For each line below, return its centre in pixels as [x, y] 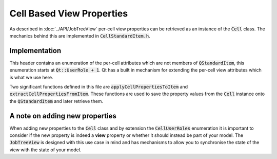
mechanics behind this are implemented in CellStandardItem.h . [80, 36]
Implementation [35, 51]
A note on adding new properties [63, 116]
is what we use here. [31, 77]
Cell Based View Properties [69, 13]
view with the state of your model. [45, 150]
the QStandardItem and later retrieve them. [56, 101]
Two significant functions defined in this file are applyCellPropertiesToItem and [99, 87]
